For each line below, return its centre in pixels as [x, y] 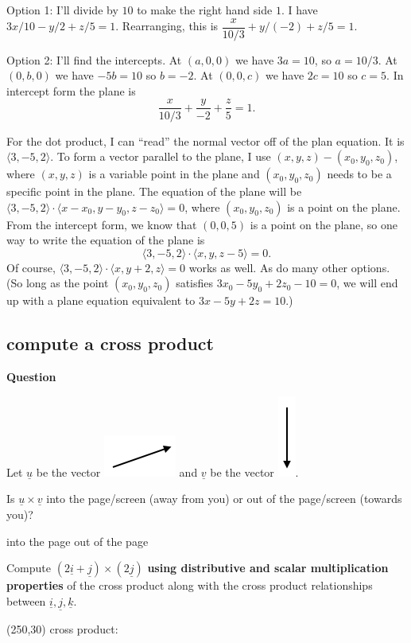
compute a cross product [110, 343]
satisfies [195, 283]
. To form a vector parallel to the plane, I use [161, 156]
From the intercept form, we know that [102, 224]
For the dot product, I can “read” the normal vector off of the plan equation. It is [205, 140]
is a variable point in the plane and [174, 174]
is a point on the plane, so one [324, 224]
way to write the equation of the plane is [106, 240]
